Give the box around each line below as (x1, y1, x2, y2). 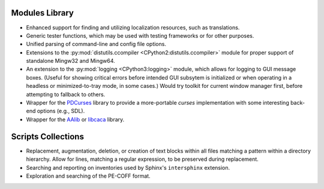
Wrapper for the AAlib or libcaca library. (26, 115, 125, 123)
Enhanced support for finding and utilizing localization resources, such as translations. (26, 24, 240, 31)
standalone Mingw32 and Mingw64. (26, 57, 115, 65)
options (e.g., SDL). (37, 108, 85, 115)
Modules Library (11, 8, 74, 18)
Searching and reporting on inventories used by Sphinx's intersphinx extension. (26, 164, 230, 171)
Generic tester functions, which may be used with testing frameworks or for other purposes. (26, 32, 254, 39)
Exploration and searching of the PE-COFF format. (26, 172, 151, 179)
